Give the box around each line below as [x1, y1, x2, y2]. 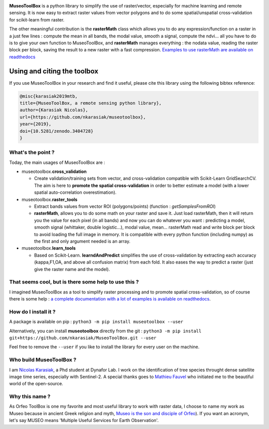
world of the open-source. [9, 381, 63, 387]
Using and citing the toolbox [9, 67, 99, 75]
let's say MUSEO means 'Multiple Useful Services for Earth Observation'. [9, 418, 159, 424]
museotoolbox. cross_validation [21, 168, 87, 174]
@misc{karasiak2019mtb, [19, 93, 78, 99]
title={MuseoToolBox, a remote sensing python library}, [19, 100, 162, 106]
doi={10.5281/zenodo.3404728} [19, 128, 94, 134]
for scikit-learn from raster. [9, 16, 65, 22]
